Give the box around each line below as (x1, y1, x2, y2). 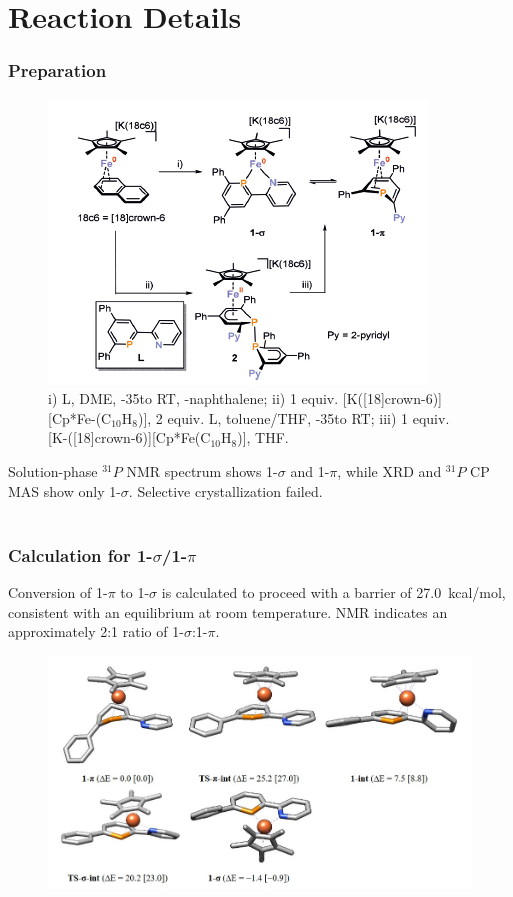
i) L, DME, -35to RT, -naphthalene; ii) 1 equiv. (48, 388, 339, 409)
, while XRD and (337, 460, 442, 481)
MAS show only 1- (8, 480, 121, 501)
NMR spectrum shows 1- (126, 460, 278, 481)
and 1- (290, 460, 330, 481)
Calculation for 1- (8, 542, 153, 567)
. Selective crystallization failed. (128, 480, 323, 501)
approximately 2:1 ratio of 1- (8, 621, 184, 642)
